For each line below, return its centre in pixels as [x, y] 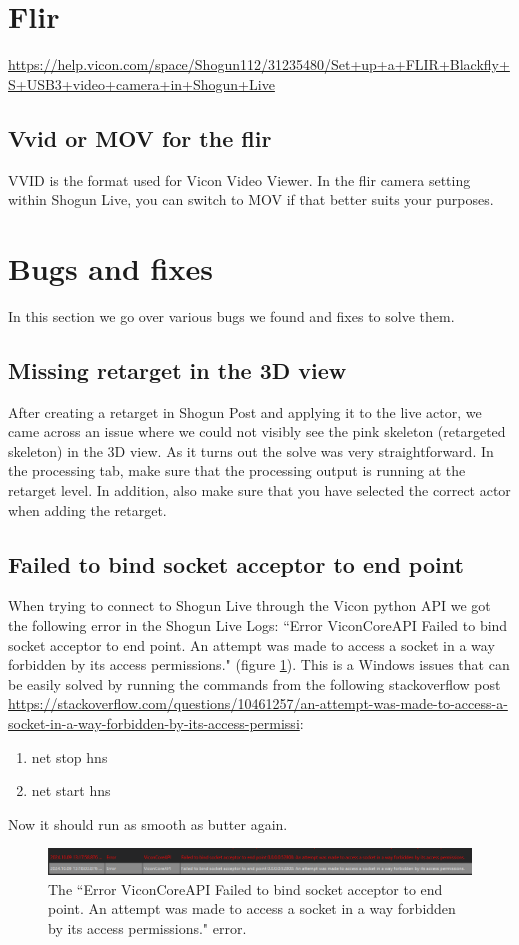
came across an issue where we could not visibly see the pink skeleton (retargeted [257, 431]
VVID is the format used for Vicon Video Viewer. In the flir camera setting [239, 179]
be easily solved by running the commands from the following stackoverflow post [254, 683]
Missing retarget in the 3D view [177, 369]
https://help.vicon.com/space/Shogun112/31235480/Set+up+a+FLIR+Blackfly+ [259, 64]
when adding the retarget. [87, 509]
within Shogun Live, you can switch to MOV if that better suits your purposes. [251, 199]
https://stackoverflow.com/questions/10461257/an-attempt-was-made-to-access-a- [258, 703]
